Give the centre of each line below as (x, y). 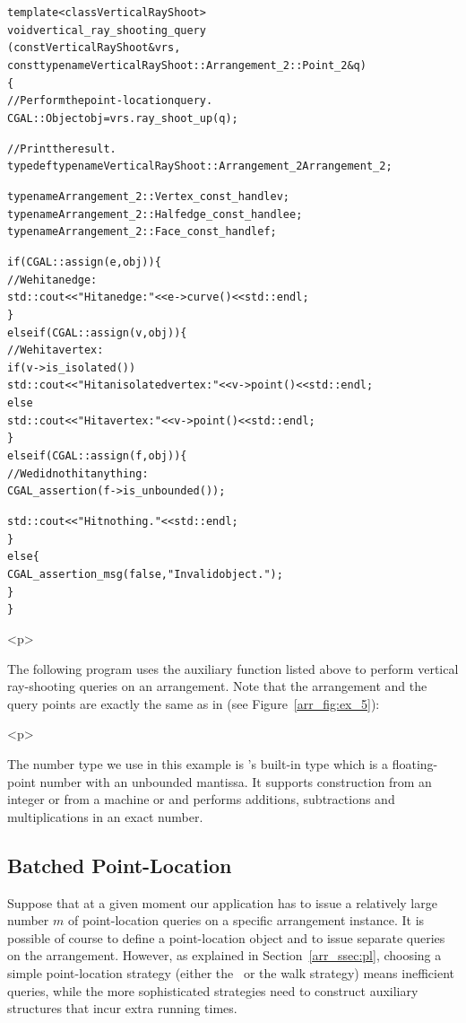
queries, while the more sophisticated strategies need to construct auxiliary (213, 990)
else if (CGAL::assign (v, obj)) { (97, 332)
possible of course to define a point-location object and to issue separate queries (226, 937)
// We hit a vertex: (56, 350)
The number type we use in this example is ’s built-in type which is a (198, 763)
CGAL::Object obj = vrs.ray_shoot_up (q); (123, 118)
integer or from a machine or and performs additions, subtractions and (201, 799)
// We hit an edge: (52, 280)
